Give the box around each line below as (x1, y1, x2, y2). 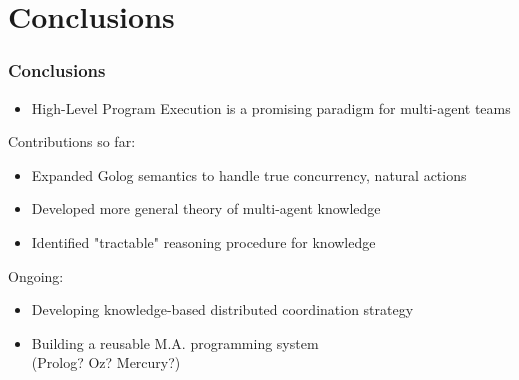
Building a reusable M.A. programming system (31, 332, 319, 353)
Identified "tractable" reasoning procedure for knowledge (31, 231, 376, 252)
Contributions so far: (8, 131, 136, 152)
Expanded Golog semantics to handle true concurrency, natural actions (31, 164, 467, 185)
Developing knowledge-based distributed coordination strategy (31, 299, 414, 320)
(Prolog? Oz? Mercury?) (31, 352, 181, 373)
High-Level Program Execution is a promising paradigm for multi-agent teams (31, 97, 511, 118)
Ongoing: (8, 265, 64, 286)
